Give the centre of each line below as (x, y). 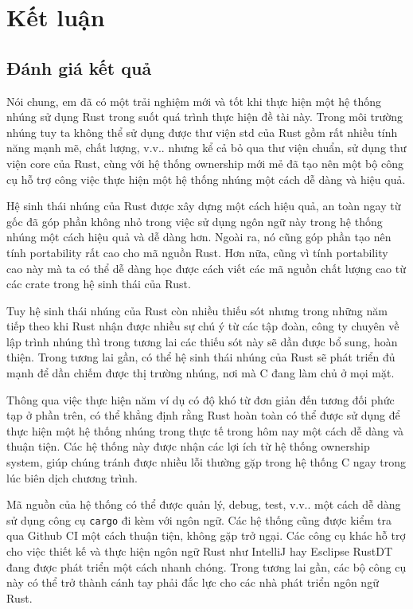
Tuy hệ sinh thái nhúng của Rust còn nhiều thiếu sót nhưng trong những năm (197, 310)
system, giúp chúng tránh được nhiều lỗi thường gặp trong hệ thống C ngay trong (206, 462)
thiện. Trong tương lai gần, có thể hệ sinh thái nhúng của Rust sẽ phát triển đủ (201, 357)
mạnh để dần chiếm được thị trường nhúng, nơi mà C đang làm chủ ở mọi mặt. (201, 373)
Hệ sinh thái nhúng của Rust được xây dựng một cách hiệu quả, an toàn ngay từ (204, 206)
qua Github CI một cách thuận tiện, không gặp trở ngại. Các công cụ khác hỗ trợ (206, 535)
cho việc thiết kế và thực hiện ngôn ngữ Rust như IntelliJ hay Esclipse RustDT (200, 551)
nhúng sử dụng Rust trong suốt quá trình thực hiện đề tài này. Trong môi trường (205, 117)
